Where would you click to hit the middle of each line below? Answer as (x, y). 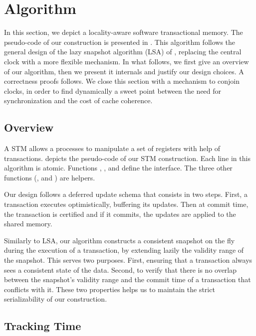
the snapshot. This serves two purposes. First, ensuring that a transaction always (128, 260)
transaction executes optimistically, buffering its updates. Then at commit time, (126, 204)
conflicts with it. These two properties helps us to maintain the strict (110, 289)
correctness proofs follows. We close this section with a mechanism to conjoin (122, 81)
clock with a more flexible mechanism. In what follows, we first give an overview (127, 61)
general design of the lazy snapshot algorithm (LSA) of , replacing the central (123, 52)
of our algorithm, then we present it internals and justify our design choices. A (124, 71)
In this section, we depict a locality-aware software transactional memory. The (124, 32)
